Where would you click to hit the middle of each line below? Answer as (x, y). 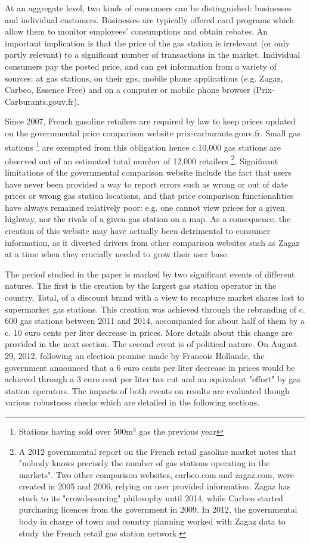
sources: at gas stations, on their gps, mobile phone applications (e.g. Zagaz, (144, 78)
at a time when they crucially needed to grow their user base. (117, 254)
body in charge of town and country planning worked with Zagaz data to (152, 521)
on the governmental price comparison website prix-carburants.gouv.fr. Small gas (153, 132)
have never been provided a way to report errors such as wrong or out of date (147, 184)
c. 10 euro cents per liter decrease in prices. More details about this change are (149, 332)
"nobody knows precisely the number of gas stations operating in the (144, 463)
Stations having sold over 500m (76, 431)
